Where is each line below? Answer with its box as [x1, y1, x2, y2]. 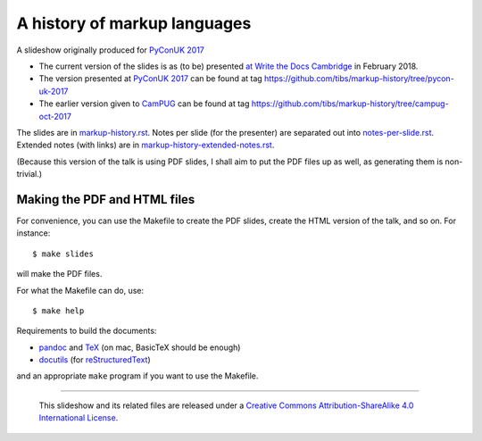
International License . [38, 412, 119, 423]
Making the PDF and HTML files [16, 192, 195, 207]
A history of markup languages [16, 13, 252, 33]
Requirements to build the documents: [16, 326, 157, 337]
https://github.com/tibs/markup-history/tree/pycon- [263, 73, 454, 84]
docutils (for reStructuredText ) [38, 354, 151, 365]
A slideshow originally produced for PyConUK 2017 [16, 45, 205, 55]
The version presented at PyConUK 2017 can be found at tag [38, 73, 262, 84]
